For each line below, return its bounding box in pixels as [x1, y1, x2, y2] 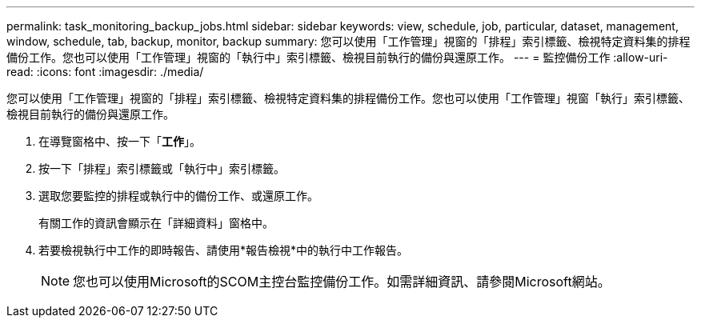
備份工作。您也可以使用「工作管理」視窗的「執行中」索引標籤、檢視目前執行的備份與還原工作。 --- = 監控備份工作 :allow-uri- [6, 50, 668, 64]
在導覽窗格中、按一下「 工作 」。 [38, 134, 201, 148]
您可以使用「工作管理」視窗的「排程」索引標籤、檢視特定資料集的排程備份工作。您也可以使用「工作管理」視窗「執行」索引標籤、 [6, 91, 690, 105]
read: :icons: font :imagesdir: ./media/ [6, 65, 204, 78]
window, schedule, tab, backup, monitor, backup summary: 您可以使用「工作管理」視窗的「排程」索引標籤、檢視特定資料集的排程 [6, 34, 691, 48]
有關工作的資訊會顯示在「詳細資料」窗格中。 [38, 216, 274, 230]
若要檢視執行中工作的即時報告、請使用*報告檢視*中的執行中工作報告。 [38, 243, 409, 257]
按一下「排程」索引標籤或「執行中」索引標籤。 [38, 162, 285, 175]
